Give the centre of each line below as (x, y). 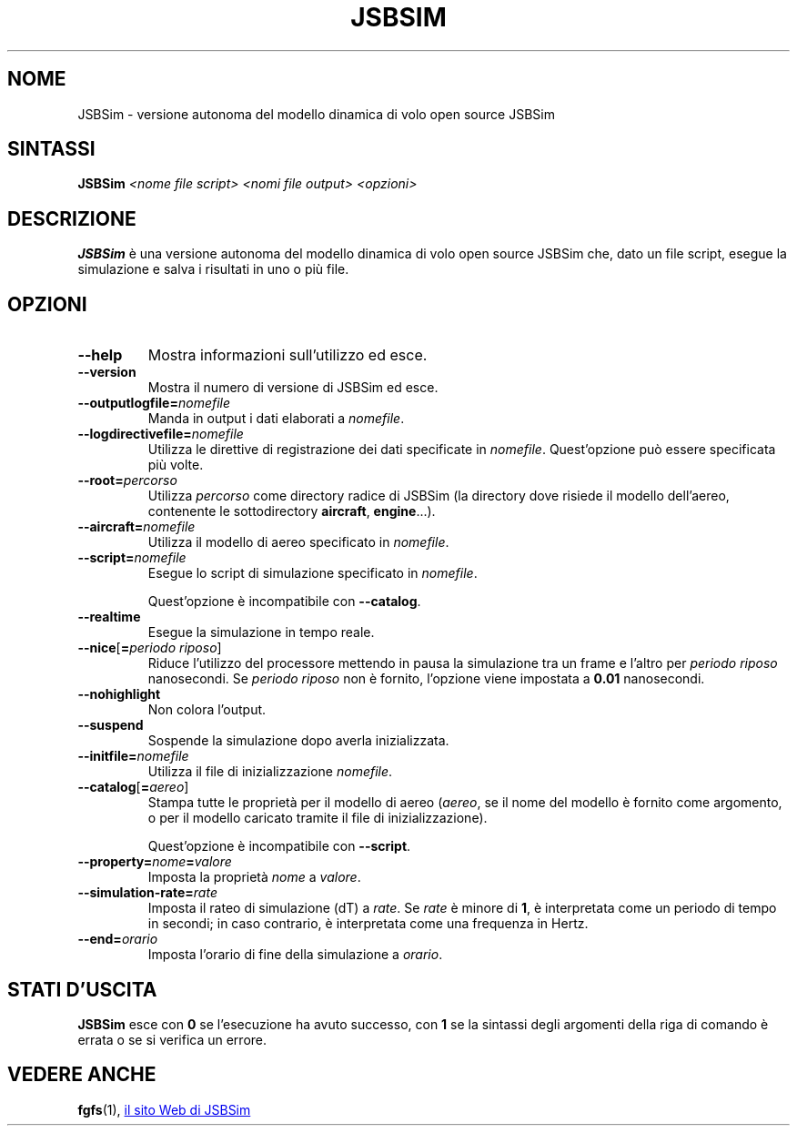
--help (100, 355)
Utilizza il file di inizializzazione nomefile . (270, 772)
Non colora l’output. (207, 710)
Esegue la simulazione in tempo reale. (261, 632)
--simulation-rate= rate (147, 893)
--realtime (109, 617)
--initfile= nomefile (133, 756)
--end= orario (118, 939)
